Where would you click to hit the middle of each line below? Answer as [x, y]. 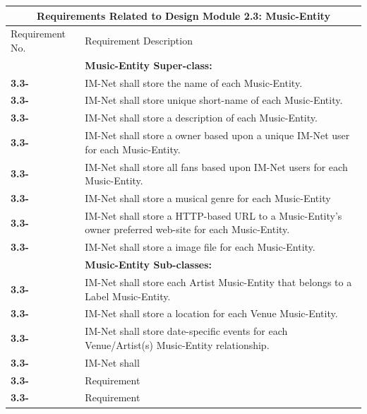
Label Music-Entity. [128, 296]
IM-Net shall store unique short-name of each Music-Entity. [214, 100]
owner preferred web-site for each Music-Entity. [187, 229]
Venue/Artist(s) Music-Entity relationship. [177, 344]
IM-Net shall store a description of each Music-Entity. [201, 118]
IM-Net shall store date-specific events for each [186, 331]
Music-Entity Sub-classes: [148, 265]
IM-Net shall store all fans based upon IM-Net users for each [216, 166]
